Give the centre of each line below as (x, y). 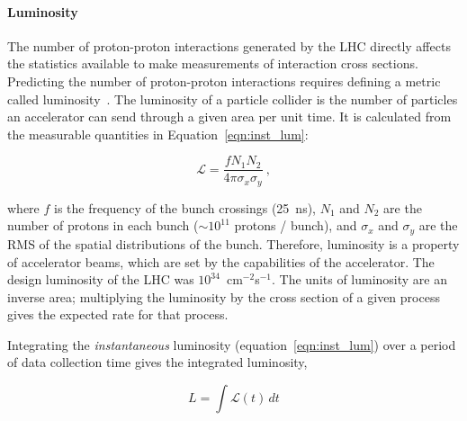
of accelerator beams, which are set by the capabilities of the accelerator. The (221, 261)
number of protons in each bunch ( (103, 225)
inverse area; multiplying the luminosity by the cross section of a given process (224, 296)
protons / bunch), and (296, 225)
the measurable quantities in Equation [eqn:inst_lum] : (158, 134)
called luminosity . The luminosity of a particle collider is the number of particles (233, 99)
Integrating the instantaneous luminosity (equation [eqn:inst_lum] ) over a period (232, 344)
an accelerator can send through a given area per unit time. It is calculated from (229, 116)
